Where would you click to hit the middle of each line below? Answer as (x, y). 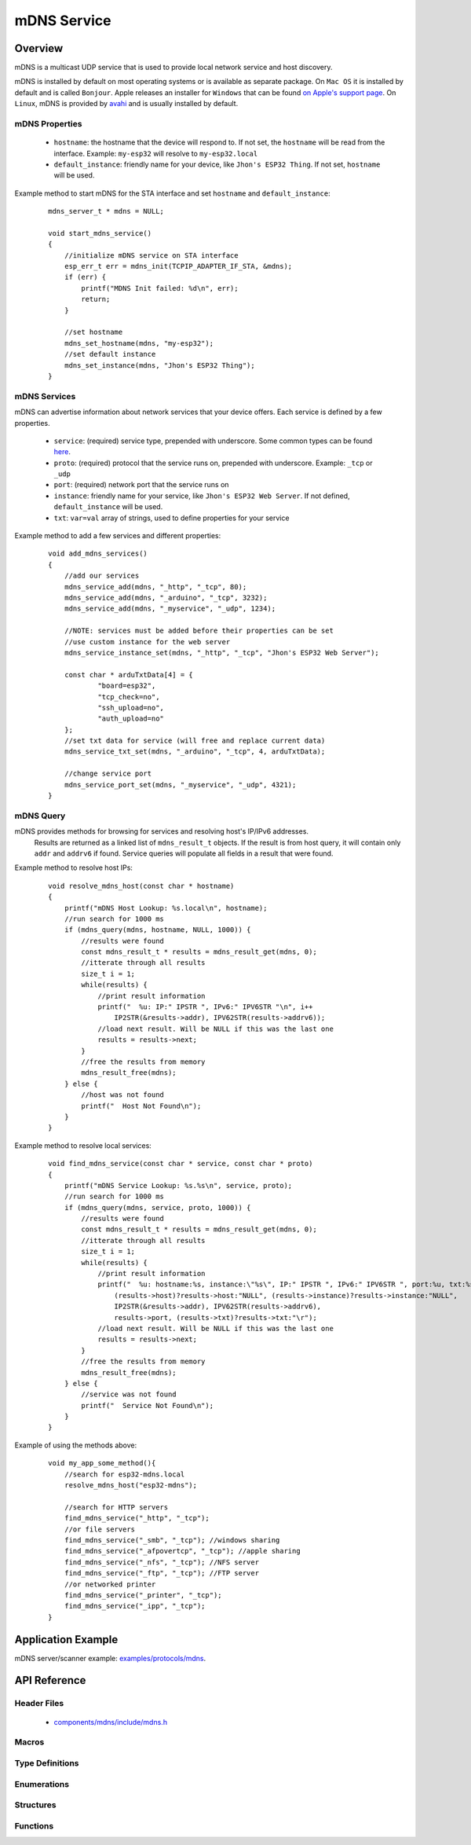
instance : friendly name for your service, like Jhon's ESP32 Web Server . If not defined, (202, 496)
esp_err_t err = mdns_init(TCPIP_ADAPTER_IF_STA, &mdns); (178, 266)
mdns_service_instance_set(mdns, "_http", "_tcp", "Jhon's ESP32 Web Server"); (222, 653)
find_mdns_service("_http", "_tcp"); (137, 1518)
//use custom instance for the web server (147, 642)
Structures (35, 1805)
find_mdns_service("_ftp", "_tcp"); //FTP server (161, 1573)
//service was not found (129, 1394)
